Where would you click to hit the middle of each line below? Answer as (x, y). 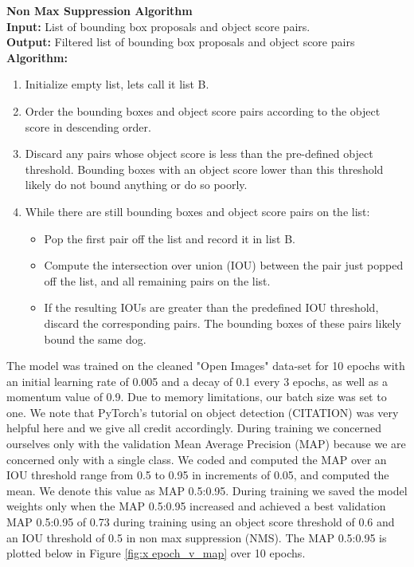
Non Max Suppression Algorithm (100, 10)
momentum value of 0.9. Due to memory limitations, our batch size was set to (197, 397)
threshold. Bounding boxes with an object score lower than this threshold (204, 169)
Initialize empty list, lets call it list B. (117, 84)
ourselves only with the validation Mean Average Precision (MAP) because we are (206, 444)
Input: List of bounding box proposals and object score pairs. (158, 26)
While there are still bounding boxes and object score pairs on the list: (197, 211)
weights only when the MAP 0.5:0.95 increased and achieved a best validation (196, 506)
